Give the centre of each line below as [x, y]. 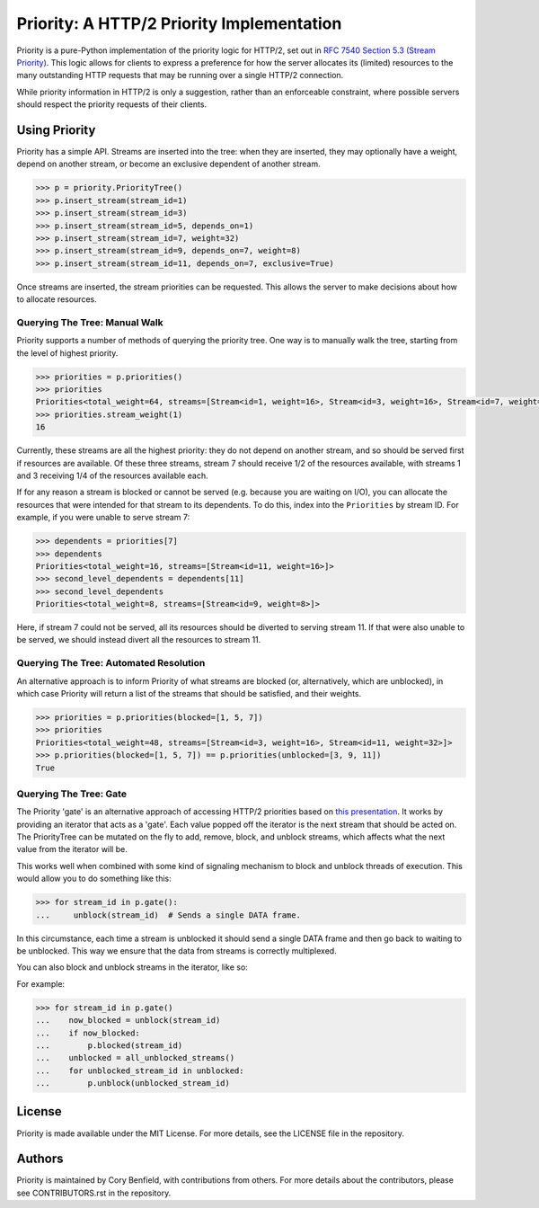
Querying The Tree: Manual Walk [90, 322]
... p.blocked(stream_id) [109, 1045]
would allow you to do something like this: [94, 879]
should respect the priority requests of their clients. [111, 104]
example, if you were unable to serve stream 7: [103, 518]
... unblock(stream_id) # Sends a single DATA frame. [168, 915]
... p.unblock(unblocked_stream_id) [133, 1084]
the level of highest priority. [67, 353]
